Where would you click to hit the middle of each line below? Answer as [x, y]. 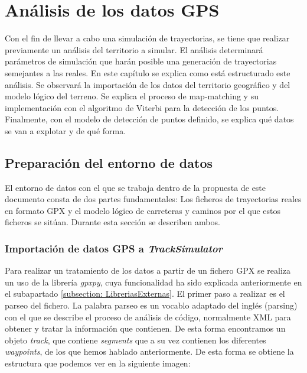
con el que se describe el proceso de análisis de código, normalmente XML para [148, 317]
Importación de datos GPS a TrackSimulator [114, 248]
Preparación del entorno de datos [109, 162]
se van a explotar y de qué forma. [66, 130]
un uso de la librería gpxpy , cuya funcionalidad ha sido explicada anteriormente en [153, 282]
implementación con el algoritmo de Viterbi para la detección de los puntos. [142, 107]
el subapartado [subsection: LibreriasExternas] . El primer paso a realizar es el [145, 293]
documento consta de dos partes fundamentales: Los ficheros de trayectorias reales [153, 199]
